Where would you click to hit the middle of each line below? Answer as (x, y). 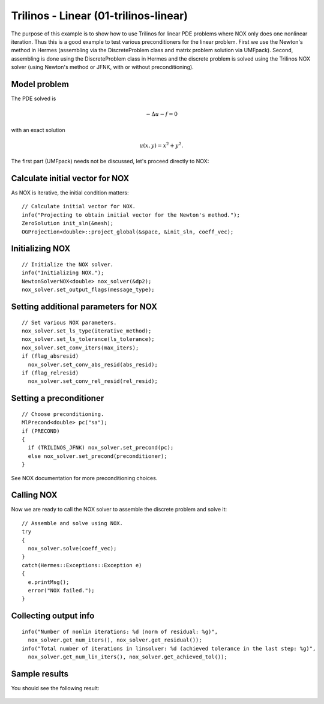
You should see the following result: (55, 688)
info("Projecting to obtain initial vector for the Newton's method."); (131, 215)
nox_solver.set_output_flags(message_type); (88, 290)
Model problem (40, 84)
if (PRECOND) (41, 431)
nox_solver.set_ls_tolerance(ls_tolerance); (88, 339)
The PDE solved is (34, 98)
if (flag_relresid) (50, 373)
